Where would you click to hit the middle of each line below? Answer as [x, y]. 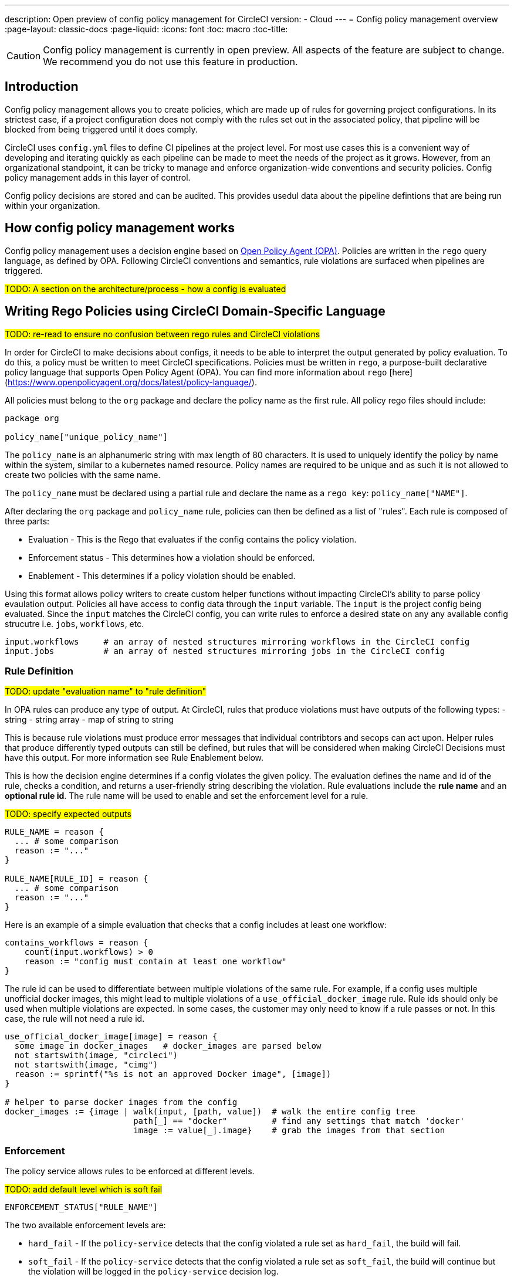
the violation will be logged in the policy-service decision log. [153, 1272]
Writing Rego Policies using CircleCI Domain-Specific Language [195, 311]
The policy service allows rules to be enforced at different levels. [130, 1171]
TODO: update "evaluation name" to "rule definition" [106, 692]
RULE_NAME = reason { [54, 832]
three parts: [27, 521]
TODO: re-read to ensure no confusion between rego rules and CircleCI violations [163, 334]
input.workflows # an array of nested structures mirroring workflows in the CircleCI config [237, 641]
